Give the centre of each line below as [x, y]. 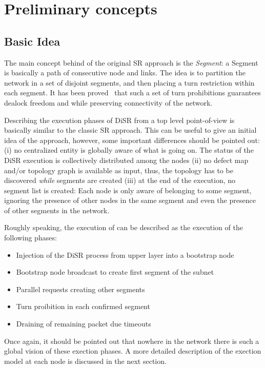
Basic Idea [32, 41]
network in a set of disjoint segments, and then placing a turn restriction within [129, 82]
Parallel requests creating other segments [80, 289]
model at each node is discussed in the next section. [85, 361]
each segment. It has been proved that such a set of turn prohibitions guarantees [132, 93]
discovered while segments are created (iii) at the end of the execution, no [120, 180]
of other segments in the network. [57, 210]
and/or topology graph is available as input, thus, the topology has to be [119, 170]
